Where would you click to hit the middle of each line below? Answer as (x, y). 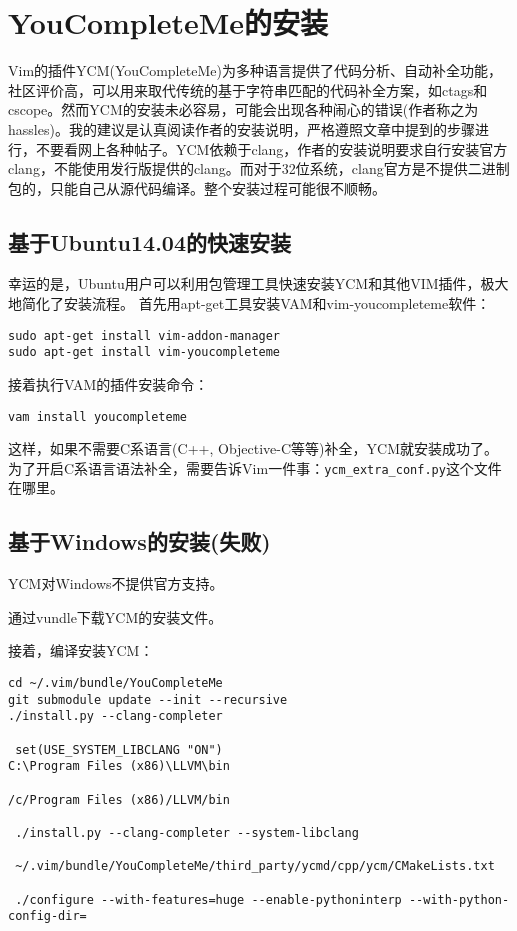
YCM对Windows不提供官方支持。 (116, 583)
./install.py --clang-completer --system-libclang (187, 832)
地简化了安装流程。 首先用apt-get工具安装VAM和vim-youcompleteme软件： (249, 303)
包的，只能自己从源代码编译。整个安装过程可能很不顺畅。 (197, 187)
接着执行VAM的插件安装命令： (108, 383)
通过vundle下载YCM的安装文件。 (115, 616)
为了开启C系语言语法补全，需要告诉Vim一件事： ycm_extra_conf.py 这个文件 (255, 467)
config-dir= (47, 916)
